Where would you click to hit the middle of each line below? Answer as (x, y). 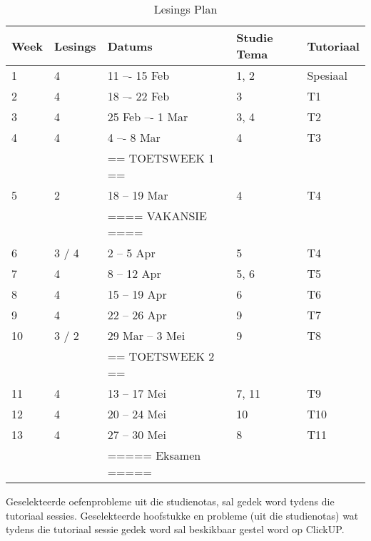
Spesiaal (327, 75)
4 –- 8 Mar (134, 137)
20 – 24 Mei (137, 414)
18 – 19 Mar (138, 195)
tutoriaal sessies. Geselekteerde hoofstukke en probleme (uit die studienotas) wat (182, 515)
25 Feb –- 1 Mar (148, 117)
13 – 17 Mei (137, 393)
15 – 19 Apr (137, 294)
